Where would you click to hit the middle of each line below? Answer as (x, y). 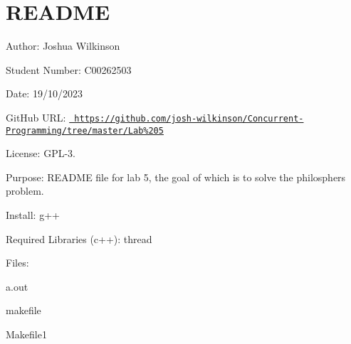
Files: (17, 263)
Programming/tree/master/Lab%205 (85, 130)
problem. (25, 191)
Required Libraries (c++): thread (79, 238)
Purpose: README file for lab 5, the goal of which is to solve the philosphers (176, 177)
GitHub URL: (36, 117)
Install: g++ (33, 215)
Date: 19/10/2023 (44, 93)
